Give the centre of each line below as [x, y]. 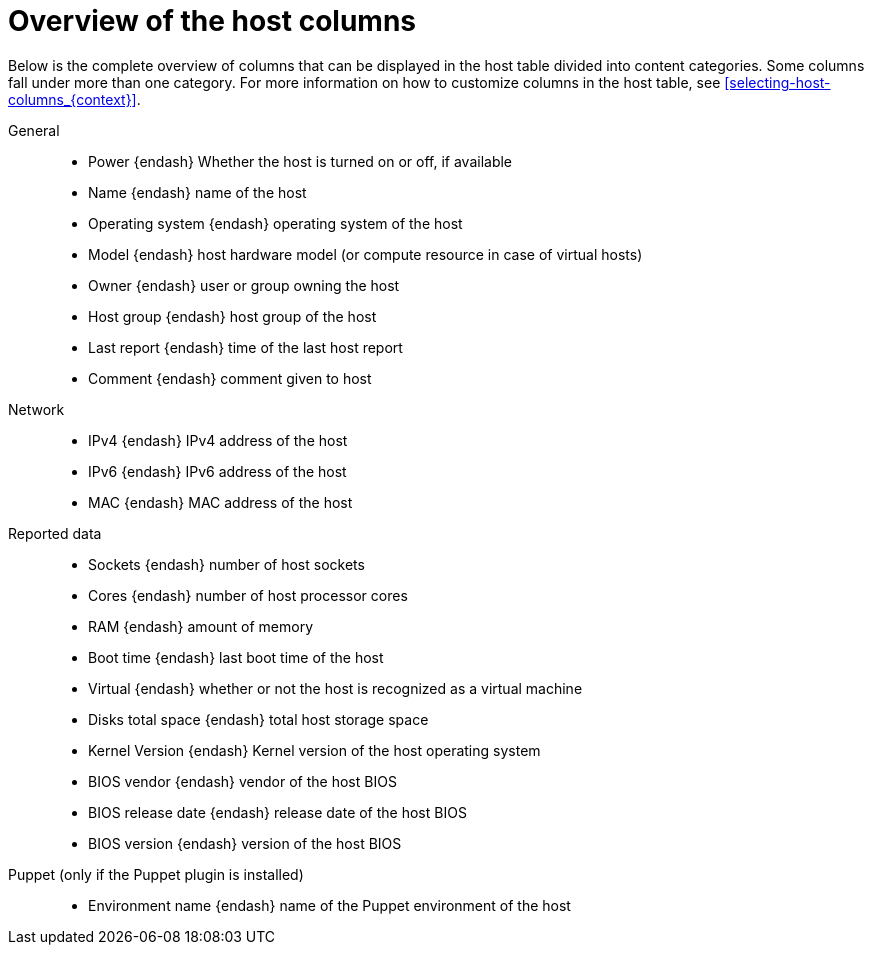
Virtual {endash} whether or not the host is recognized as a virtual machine [335, 688]
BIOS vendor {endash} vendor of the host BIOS [242, 781]
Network [36, 409]
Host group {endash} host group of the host [232, 316]
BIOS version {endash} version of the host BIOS [245, 843]
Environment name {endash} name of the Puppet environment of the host [329, 905]
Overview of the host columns [212, 21]
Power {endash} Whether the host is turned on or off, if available [300, 161]
